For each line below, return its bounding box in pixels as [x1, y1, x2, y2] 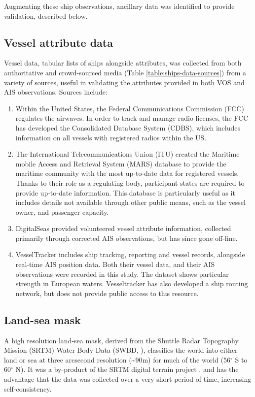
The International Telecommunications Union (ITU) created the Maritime [15, 149, 240, 159]
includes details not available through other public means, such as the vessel [15, 197, 246, 207]
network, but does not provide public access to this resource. [15, 288, 199, 298]
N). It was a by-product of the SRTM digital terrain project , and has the [15, 364, 239, 374]
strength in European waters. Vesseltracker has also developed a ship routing [15, 278, 248, 289]
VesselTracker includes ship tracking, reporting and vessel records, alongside [15, 249, 245, 260]
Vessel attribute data [4, 34, 113, 50]
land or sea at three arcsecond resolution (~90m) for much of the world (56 [4, 354, 230, 364]
